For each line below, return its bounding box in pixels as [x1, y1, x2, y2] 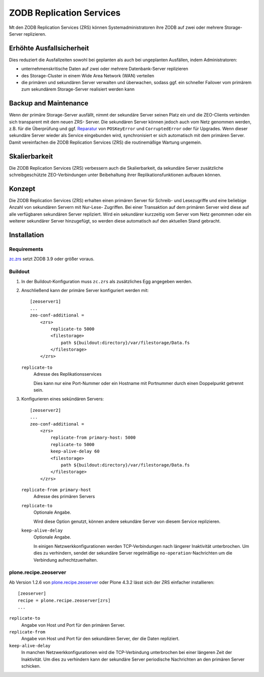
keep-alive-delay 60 [50, 449, 100, 454]
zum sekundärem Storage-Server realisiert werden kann [21, 86, 134, 92]
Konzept [9, 184, 36, 193]
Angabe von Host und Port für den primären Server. [21, 622, 126, 628]
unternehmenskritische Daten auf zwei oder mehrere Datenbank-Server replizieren [21, 66, 188, 72]
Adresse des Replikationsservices [33, 371, 102, 377]
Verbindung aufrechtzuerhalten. [33, 557, 98, 563]
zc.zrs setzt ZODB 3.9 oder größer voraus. [9, 256, 95, 262]
